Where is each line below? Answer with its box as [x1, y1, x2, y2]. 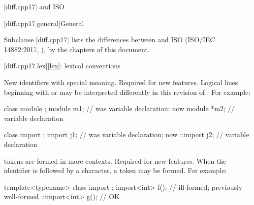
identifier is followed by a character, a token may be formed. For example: [4, 165, 227, 176]
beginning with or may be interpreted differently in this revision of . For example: [4, 87, 251, 97]
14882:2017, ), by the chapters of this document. [4, 44, 150, 54]
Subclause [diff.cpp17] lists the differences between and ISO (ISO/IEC [4, 34, 215, 45]
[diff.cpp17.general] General [4, 18, 84, 28]
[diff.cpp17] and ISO [4, 1, 64, 11]
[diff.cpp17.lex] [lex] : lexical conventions [4, 60, 121, 71]
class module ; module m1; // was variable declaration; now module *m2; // [4, 103, 235, 114]
